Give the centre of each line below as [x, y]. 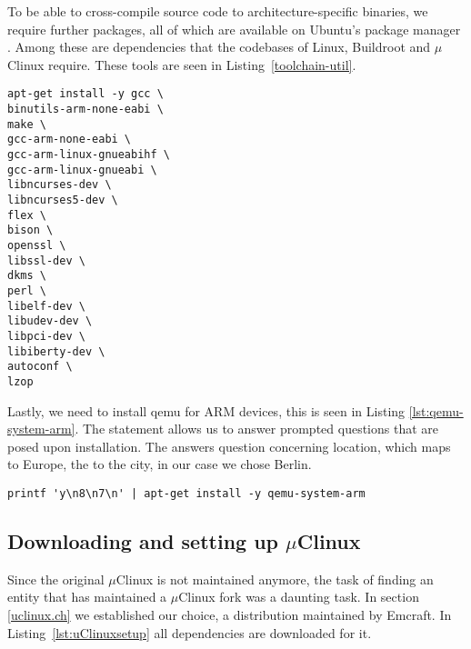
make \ [27, 124]
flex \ [27, 215]
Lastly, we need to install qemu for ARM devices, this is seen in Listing [206, 410]
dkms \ [27, 276]
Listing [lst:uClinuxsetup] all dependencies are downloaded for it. [190, 632]
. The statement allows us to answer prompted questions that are [256, 429]
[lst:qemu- [436, 410]
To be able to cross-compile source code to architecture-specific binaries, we [218, 11]
